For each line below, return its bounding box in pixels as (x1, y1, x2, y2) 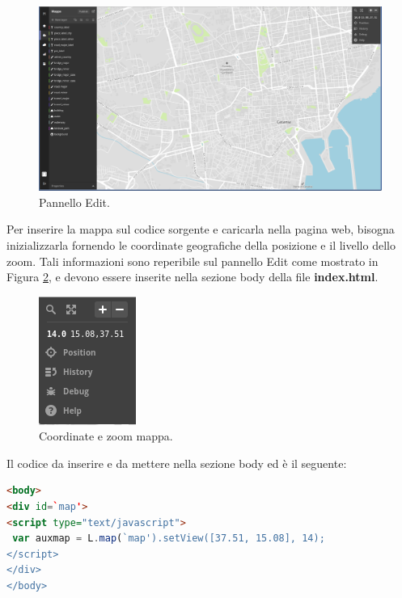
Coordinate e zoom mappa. (39, 427, 173, 444)
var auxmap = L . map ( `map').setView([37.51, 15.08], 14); (12, 533, 325, 545)
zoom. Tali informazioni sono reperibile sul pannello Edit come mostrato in (6, 252, 379, 269)
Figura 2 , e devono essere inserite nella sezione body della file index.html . (6, 268, 379, 285)
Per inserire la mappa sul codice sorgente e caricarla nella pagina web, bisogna (6, 221, 395, 238)
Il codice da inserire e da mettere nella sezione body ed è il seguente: (6, 454, 347, 471)
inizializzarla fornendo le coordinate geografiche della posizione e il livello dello (6, 236, 396, 253)
